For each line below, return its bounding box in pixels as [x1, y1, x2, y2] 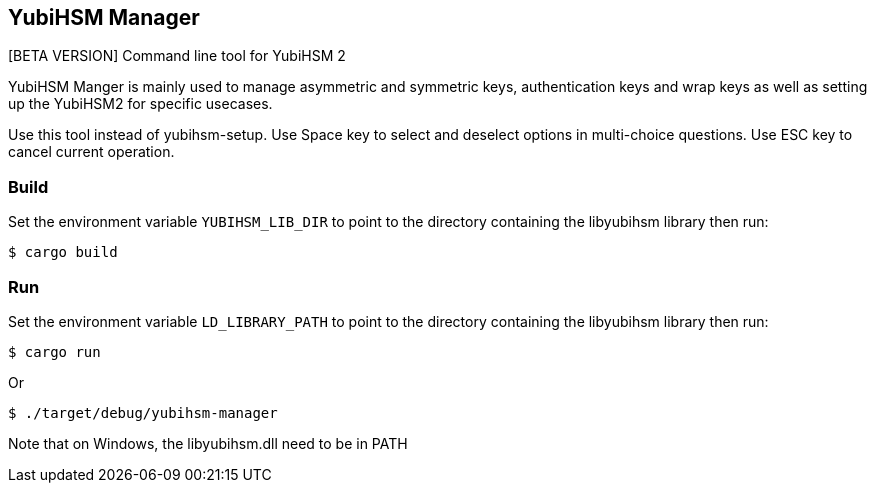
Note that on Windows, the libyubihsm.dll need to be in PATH [8, 434, 408, 452]
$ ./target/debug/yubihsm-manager [8, 404, 278, 421]
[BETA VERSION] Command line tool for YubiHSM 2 [8, 47, 346, 65]
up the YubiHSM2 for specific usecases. [8, 95, 273, 113]
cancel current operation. [8, 143, 175, 161]
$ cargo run [8, 343, 101, 360]
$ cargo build [8, 244, 118, 261]
